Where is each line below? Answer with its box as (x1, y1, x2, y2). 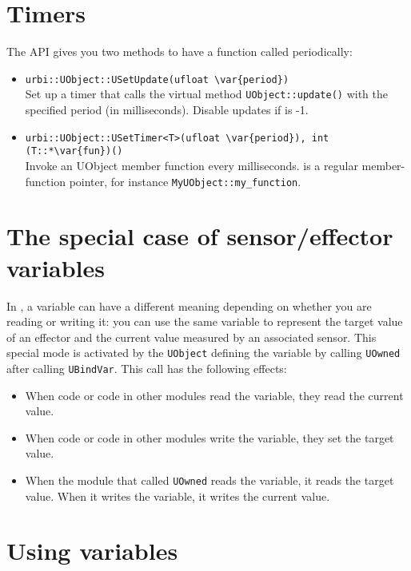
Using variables (6, 534, 178, 567)
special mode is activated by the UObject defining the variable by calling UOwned (6, 344, 401, 361)
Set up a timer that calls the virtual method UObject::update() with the (25, 85, 388, 102)
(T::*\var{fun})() (25, 145, 123, 157)
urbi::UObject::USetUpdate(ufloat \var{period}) (25, 73, 289, 85)
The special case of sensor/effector (6, 220, 393, 252)
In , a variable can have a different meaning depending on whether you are (6, 297, 372, 314)
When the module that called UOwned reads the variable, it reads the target (25, 471, 394, 488)
